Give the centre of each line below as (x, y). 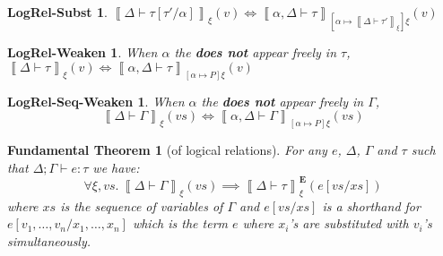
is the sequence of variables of (142, 205)
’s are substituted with (349, 223)
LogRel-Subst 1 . (57, 12)
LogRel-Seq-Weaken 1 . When (96, 101)
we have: (116, 167)
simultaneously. (49, 240)
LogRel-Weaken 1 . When (83, 52)
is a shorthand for (371, 205)
